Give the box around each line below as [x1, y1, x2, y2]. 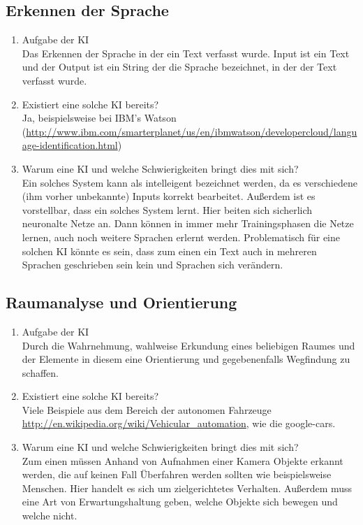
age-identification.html [22, 138, 118, 152]
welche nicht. [22, 508, 77, 523]
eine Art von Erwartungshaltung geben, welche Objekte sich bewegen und [22, 494, 338, 509]
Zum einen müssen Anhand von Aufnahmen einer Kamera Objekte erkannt [22, 453, 343, 468]
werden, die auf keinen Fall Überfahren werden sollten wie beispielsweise [22, 467, 332, 482]
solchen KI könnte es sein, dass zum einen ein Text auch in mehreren [22, 243, 317, 258]
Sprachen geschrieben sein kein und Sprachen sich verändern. [22, 257, 283, 272]
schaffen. [22, 365, 59, 380]
